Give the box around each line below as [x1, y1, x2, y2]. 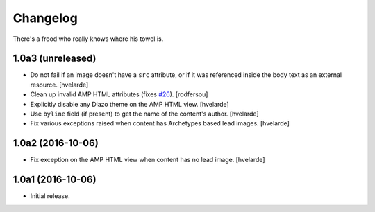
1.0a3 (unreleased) [12, 53, 97, 64]
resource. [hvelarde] [30, 80, 89, 89]
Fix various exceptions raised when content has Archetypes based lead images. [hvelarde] [30, 119, 290, 127]
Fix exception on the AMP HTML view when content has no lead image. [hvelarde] [30, 156, 265, 164]
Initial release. [30, 192, 70, 200]
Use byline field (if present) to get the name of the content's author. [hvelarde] [30, 109, 260, 118]
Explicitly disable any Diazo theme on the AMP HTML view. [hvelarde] [30, 100, 229, 108]
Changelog [12, 10, 78, 26]
